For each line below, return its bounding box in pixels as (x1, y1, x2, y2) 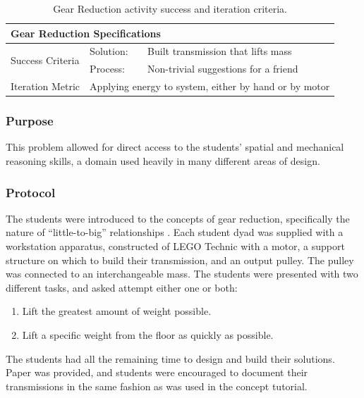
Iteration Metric (11, 79, 80, 94)
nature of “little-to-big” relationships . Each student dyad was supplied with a (6, 225, 344, 240)
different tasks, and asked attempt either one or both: (6, 280, 238, 294)
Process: (90, 61, 125, 76)
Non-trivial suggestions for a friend (147, 61, 298, 76)
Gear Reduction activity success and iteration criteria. (53, 1, 287, 15)
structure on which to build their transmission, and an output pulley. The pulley (6, 252, 354, 267)
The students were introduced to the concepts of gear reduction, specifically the (6, 211, 350, 225)
